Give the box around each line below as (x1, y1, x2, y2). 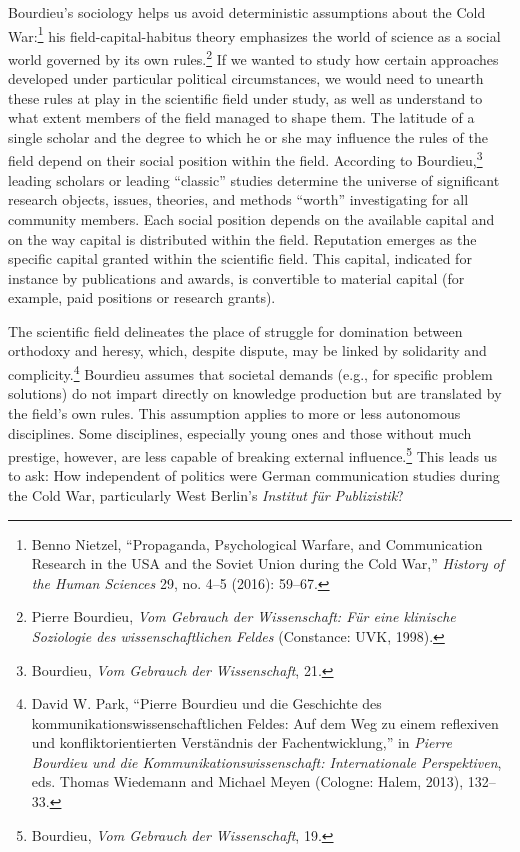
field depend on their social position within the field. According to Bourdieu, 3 (8, 147, 483, 171)
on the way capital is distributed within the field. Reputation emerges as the (8, 228, 477, 249)
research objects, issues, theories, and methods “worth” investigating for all (8, 189, 469, 210)
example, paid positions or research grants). (8, 287, 276, 308)
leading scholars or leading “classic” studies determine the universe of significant (8, 169, 500, 190)
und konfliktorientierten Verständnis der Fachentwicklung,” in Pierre (31, 732, 453, 753)
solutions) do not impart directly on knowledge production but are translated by (8, 383, 502, 404)
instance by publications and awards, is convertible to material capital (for (8, 267, 465, 288)
